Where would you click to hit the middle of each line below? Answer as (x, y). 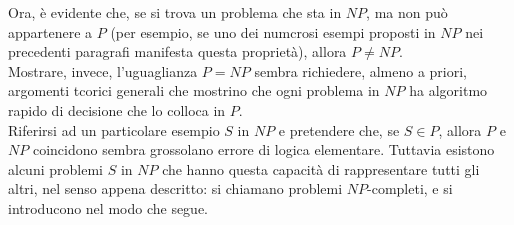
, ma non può (407, 12)
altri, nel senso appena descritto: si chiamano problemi (175, 188)
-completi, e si (410, 188)
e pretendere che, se (339, 129)
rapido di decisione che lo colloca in (117, 109)
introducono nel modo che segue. (108, 207)
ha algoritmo (448, 90)
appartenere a (50, 31)
